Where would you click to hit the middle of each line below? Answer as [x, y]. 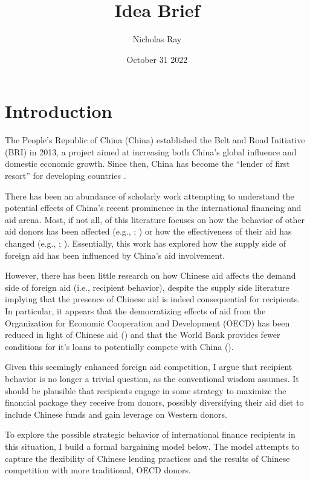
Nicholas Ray [157, 39]
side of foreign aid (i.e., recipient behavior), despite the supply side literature [147, 287]
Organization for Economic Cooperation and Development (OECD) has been [147, 323]
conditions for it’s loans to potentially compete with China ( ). [119, 346]
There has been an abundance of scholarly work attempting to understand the [150, 196]
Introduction [59, 111]
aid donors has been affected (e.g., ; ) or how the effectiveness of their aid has [148, 231]
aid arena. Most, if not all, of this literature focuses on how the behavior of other [155, 219]
